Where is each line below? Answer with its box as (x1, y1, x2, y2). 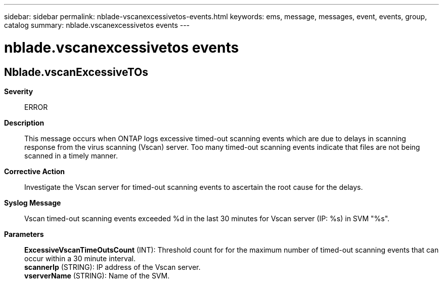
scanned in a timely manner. (24, 151, 118, 160)
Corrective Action (4, 167, 65, 176)
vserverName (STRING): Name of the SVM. (24, 271, 170, 280)
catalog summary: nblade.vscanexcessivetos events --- (4, 21, 190, 29)
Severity (4, 87, 33, 96)
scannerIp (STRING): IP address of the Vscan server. (24, 262, 201, 271)
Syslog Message (4, 198, 61, 207)
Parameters (4, 229, 44, 238)
